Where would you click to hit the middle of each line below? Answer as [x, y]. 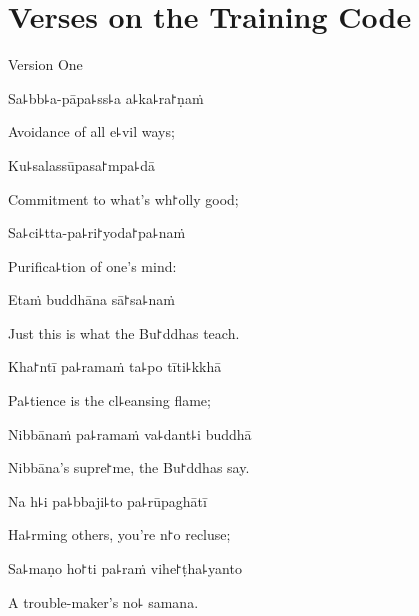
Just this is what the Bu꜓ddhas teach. [124, 332]
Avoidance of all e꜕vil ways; [91, 131]
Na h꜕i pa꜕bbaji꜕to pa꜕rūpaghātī [107, 500]
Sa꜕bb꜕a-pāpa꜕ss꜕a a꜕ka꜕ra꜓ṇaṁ [106, 97]
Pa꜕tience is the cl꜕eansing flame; [109, 400]
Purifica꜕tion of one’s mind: [92, 265]
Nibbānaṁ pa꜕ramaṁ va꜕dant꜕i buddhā [130, 433]
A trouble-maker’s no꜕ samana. [103, 601]
